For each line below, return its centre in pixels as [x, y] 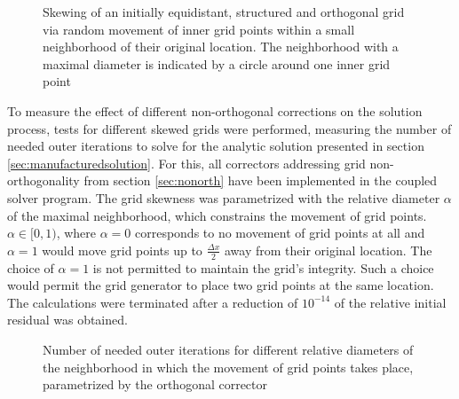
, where [76, 233]
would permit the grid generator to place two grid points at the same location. [221, 285]
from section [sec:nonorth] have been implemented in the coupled [261, 180]
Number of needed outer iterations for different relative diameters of [228, 349]
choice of [31, 267]
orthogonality [44, 180]
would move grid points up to [122, 250]
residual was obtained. [67, 320]
